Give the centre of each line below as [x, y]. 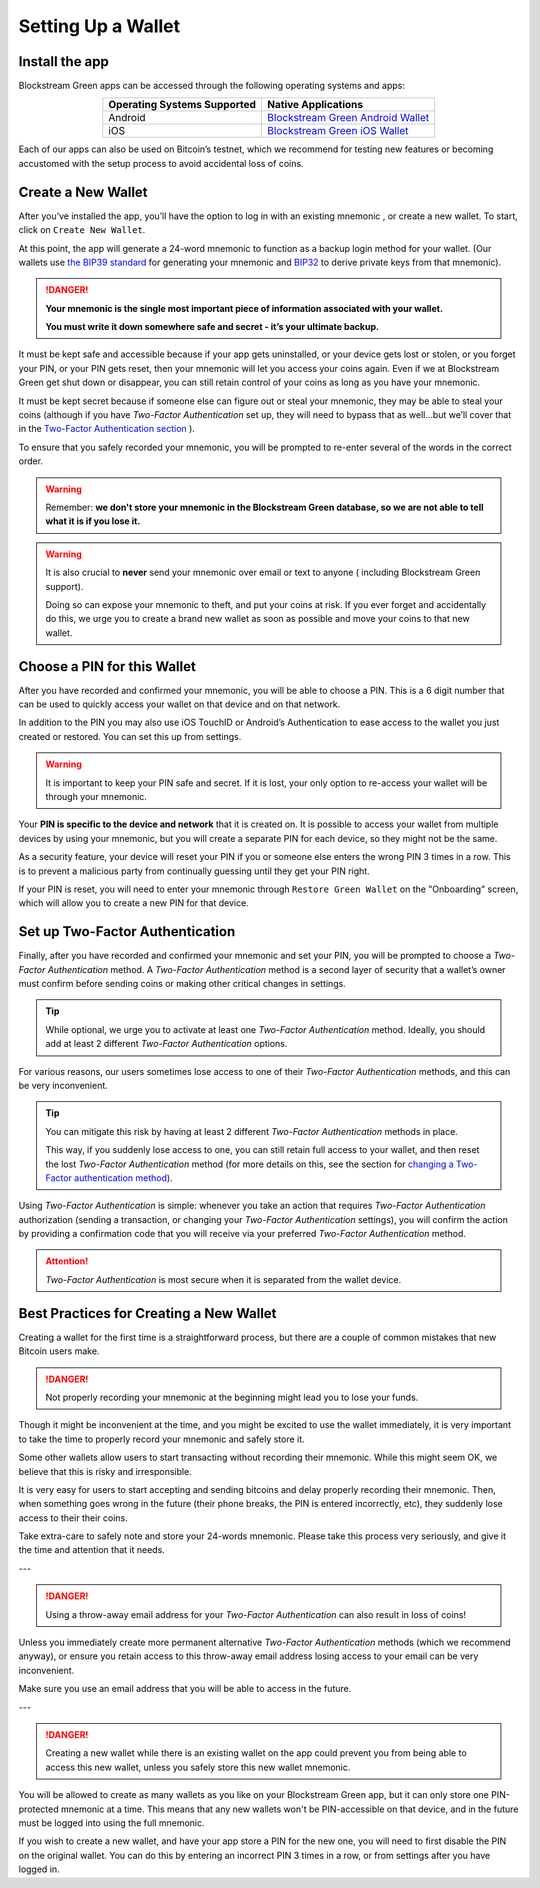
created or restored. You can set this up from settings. [130, 736]
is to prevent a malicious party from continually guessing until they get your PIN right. [194, 871]
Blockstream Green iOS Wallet [337, 131]
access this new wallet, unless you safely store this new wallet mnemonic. [198, 1767]
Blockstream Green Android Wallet [348, 118]
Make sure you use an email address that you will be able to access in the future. [185, 1689]
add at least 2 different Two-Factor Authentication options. [166, 1044]
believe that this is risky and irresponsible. [105, 1471]
